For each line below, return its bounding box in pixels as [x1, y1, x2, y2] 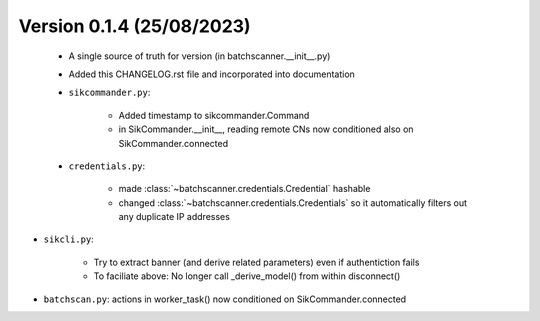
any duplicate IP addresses [118, 211, 230, 223]
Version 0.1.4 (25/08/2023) [18, 15, 251, 37]
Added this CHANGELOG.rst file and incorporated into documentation [68, 68, 355, 80]
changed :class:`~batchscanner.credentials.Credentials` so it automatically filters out [118, 196, 468, 209]
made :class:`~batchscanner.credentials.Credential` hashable [118, 183, 371, 195]
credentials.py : [68, 160, 146, 172]
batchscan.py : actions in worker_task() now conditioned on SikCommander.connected [43, 293, 407, 305]
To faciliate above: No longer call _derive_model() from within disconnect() [93, 270, 401, 282]
